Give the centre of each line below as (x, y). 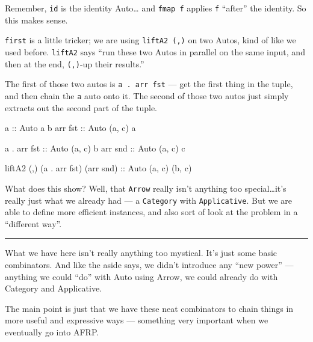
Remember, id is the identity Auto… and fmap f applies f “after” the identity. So (156, 8)
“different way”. (33, 223)
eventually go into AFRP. (52, 331)
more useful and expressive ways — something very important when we (137, 320)
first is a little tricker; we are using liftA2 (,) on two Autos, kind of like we (150, 40)
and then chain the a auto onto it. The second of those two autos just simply (147, 95)
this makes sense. (36, 20)
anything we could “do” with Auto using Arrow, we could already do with (141, 276)
